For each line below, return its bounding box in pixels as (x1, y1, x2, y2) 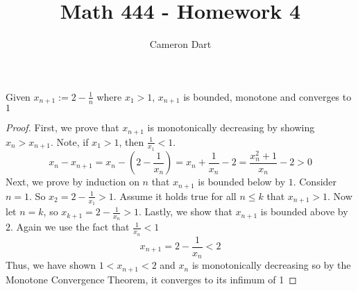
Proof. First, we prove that (6, 120, 119, 135)
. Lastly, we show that (138, 204, 232, 219)
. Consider (293, 174, 337, 189)
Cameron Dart (149, 37, 212, 51)
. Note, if (51, 134, 89, 149)
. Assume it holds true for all (113, 188, 237, 203)
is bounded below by (198, 174, 286, 189)
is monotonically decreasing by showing (147, 120, 315, 135)
